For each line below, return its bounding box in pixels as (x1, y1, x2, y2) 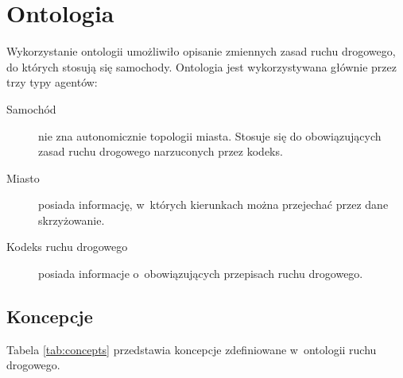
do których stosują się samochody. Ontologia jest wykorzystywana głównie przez (6, 58, 397, 75)
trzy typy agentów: (6, 74, 98, 91)
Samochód (6, 100, 56, 117)
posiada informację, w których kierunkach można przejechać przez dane (38, 196, 389, 213)
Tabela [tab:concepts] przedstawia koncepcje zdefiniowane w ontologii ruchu (6, 341, 377, 357)
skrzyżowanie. (38, 211, 105, 228)
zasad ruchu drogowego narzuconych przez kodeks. (38, 143, 283, 160)
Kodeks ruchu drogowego (6, 238, 128, 255)
